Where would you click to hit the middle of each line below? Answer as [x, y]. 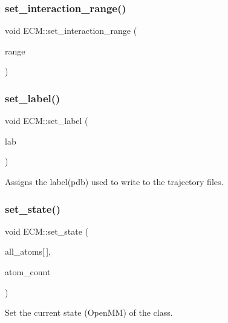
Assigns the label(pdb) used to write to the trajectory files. [114, 181]
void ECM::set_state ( [47, 231]
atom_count [28, 272]
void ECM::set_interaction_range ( [71, 31]
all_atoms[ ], [28, 251]
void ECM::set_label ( [47, 121]
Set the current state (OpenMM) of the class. [89, 312]
